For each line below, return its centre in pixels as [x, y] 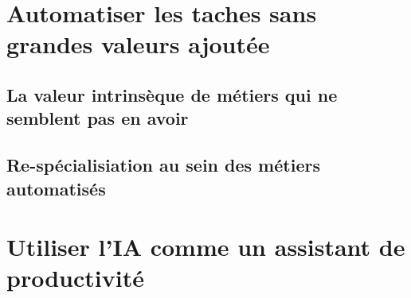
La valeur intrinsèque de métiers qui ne [172, 94]
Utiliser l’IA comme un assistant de [206, 247]
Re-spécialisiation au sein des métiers [163, 165]
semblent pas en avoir [98, 118]
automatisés [56, 188]
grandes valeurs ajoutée [138, 44]
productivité [75, 278]
